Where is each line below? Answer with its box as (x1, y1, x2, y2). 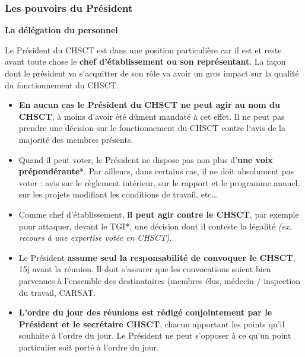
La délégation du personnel (5, 24, 118, 36)
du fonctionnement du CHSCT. (5, 78, 119, 91)
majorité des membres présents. (18, 133, 134, 145)
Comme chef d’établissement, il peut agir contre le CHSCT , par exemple (18, 208, 299, 220)
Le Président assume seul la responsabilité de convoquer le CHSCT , (18, 251, 296, 263)
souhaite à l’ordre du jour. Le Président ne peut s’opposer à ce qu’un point (18, 329, 291, 342)
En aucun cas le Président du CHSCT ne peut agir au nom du (18, 98, 280, 111)
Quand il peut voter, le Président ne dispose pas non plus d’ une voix (18, 153, 273, 165)
